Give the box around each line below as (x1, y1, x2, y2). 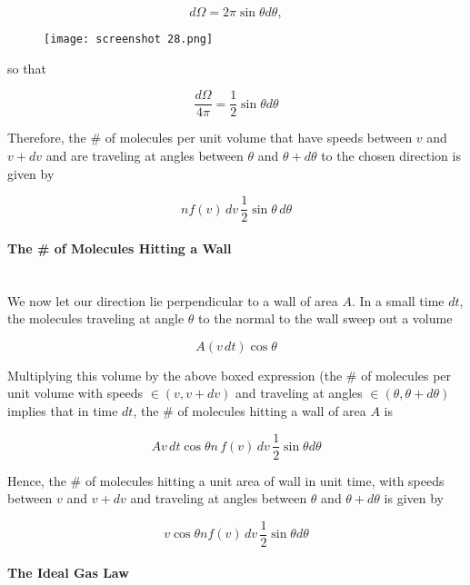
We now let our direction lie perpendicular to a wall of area (7, 291, 338, 310)
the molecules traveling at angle (7, 309, 185, 328)
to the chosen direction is (321, 145, 461, 164)
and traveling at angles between (130, 489, 307, 508)
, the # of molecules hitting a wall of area (133, 401, 366, 420)
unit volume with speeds (7, 383, 144, 402)
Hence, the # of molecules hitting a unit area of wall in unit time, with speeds (7, 471, 445, 490)
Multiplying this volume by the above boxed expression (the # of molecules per (7, 365, 452, 384)
